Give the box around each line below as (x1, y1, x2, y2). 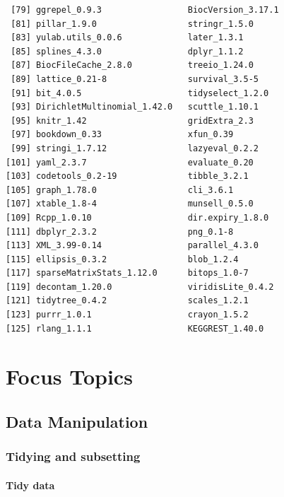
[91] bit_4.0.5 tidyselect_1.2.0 (11, 88, 269, 98)
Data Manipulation (6, 411, 148, 433)
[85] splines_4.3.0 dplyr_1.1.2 (11, 46, 244, 57)
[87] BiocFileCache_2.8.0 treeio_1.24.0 (11, 60, 254, 71)
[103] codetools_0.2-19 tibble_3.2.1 (6, 171, 249, 182)
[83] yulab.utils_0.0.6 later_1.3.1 (11, 33, 244, 43)
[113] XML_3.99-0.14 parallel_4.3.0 (6, 240, 259, 251)
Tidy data (6, 477, 55, 492)
